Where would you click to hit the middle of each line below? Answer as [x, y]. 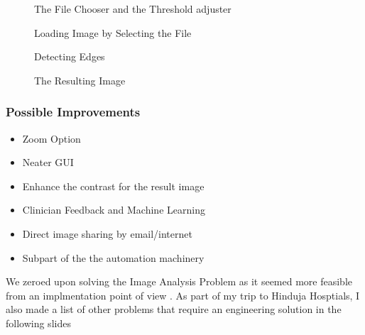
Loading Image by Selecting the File [113, 32]
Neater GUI [48, 162]
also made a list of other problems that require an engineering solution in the [174, 309]
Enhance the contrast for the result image [113, 186]
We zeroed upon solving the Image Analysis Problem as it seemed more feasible [179, 281]
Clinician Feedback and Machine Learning [114, 210]
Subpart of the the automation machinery [113, 257]
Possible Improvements [73, 112]
